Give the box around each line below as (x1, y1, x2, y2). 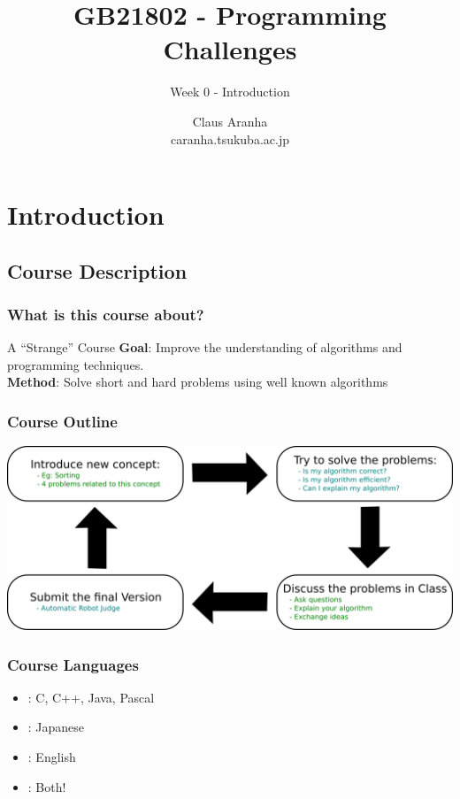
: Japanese (27, 718, 85, 736)
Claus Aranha (192, 111, 268, 130)
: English (27, 747, 76, 765)
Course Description (7, 257, 188, 284)
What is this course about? (7, 303, 204, 325)
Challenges (163, 31, 297, 67)
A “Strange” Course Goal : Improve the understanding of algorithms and (7, 338, 402, 357)
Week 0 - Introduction (170, 82, 290, 101)
